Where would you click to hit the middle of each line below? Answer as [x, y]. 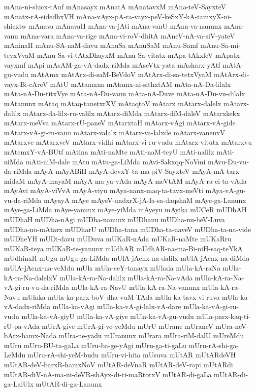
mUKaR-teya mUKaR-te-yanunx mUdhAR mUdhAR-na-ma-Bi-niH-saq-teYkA [123, 248]
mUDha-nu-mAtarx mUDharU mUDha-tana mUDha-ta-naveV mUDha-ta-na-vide [128, 229]
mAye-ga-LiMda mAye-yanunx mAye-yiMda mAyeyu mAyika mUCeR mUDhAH [126, 210]
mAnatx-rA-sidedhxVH [39, 16]
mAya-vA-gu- [226, 190]
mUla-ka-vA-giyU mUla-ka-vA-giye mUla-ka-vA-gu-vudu [108, 316]
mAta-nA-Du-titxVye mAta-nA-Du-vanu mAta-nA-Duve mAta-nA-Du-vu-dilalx [125, 94]
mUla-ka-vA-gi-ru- [211, 306]
